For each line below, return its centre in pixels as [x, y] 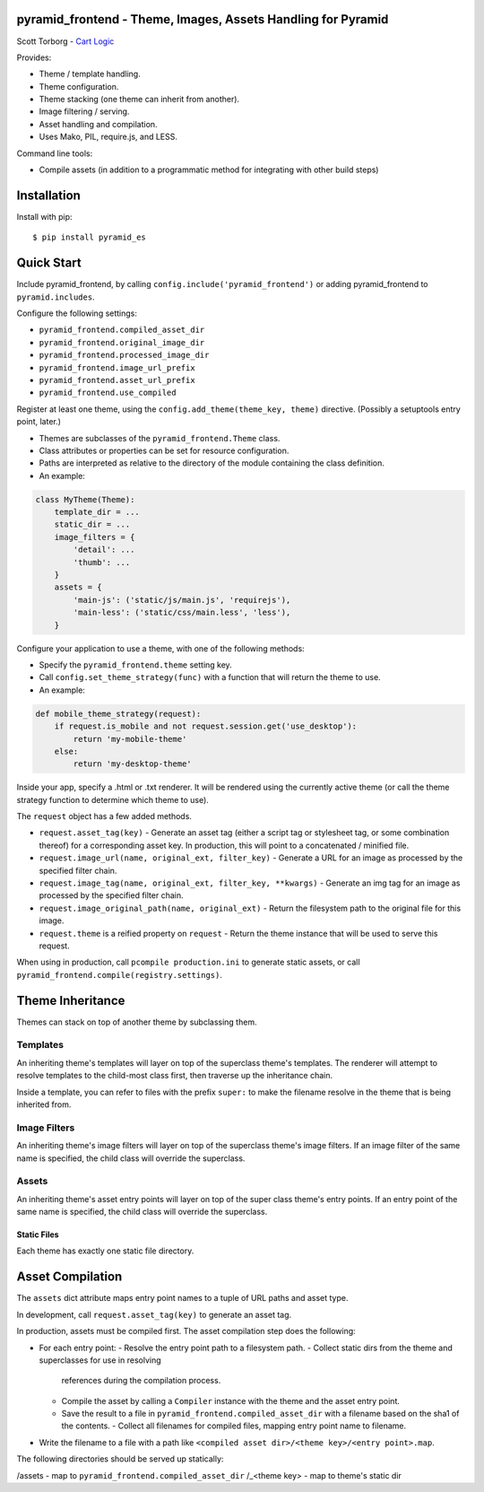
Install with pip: [44, 216]
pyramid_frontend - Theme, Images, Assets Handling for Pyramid [203, 19]
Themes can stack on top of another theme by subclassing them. [137, 1022]
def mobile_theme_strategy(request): [118, 714]
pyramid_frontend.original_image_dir [122, 342]
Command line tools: [55, 153]
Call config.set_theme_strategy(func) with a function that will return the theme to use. [210, 677]
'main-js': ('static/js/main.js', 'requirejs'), [182, 600]
